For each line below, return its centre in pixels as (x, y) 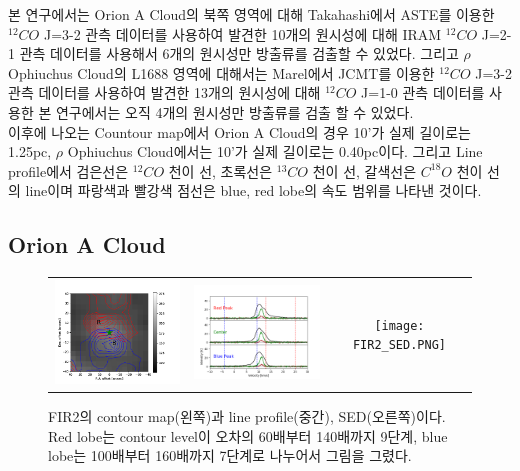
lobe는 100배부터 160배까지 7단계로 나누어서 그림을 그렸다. (230, 455)
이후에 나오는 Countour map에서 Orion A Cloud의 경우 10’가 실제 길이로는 (239, 131)
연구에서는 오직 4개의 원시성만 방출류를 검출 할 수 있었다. (234, 111)
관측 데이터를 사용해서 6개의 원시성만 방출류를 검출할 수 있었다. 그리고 (239, 53)
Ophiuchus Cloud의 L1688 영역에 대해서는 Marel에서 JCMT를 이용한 (221, 72)
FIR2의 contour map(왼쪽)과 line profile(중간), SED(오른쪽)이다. (247, 415)
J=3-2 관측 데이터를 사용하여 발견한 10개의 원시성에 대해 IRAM (242, 33)
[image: (399, 325)
